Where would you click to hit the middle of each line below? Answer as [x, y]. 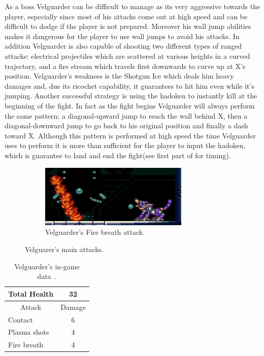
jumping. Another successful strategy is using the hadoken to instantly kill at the [131, 96]
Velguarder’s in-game [47, 266]
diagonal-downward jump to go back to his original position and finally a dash [126, 126]
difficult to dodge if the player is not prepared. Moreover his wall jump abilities [128, 26]
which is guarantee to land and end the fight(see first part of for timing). [118, 155]
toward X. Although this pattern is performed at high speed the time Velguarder [130, 135]
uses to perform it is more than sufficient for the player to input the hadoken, [125, 145]
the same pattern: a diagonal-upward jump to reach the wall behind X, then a [126, 115]
